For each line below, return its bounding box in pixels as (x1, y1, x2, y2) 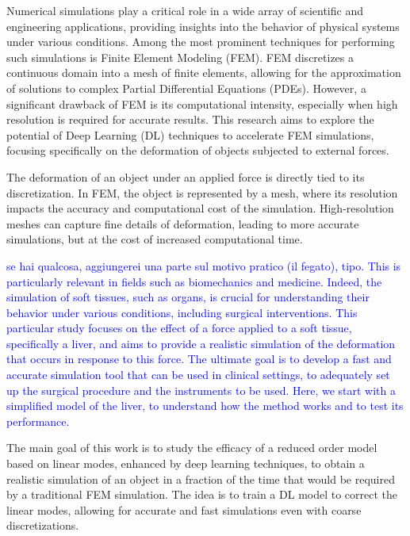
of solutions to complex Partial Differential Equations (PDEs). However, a (6, 79, 366, 96)
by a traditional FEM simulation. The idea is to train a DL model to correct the (6, 486, 398, 503)
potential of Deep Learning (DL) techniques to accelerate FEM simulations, (6, 126, 374, 143)
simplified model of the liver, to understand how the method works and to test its (6, 397, 404, 414)
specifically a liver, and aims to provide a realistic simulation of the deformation (6, 335, 396, 351)
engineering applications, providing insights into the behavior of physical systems (6, 17, 400, 34)
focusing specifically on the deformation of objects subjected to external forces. (6, 142, 389, 159)
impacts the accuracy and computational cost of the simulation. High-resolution (6, 200, 394, 216)
